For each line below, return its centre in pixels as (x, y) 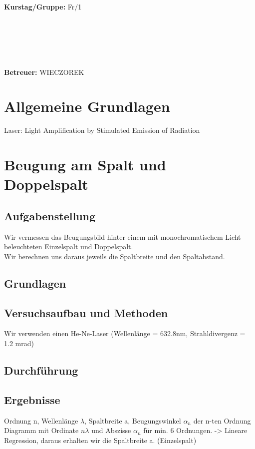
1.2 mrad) (19, 343)
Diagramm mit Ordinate (41, 430)
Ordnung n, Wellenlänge (41, 420)
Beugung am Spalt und (85, 165)
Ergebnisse (32, 399)
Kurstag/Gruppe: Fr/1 (43, 6)
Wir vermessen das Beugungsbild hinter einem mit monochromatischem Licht (123, 236)
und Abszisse (111, 430)
